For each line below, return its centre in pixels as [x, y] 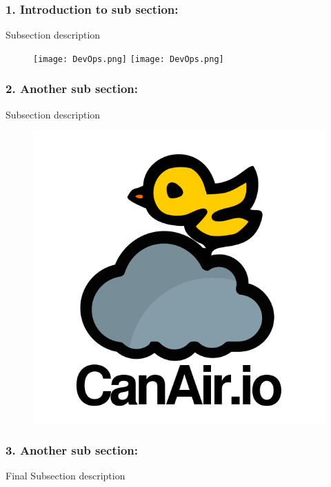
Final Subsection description [66, 476]
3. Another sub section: [72, 449]
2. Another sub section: [72, 89]
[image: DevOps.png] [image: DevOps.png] [129, 59]
